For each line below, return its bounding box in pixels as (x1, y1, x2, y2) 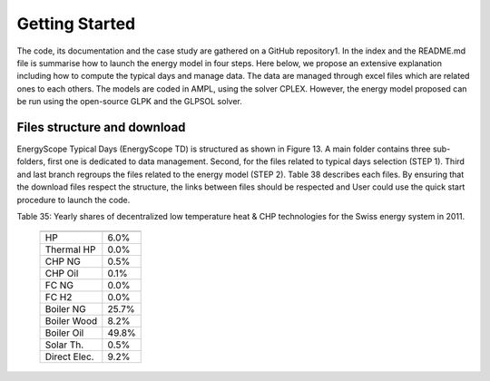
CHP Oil (44, 268, 79, 280)
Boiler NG (44, 303, 86, 316)
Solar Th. (44, 338, 84, 351)
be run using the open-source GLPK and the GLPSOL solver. (16, 96, 242, 107)
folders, (16, 156, 45, 167)
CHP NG (44, 255, 82, 268)
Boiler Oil (44, 327, 84, 339)
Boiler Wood (44, 315, 98, 327)
